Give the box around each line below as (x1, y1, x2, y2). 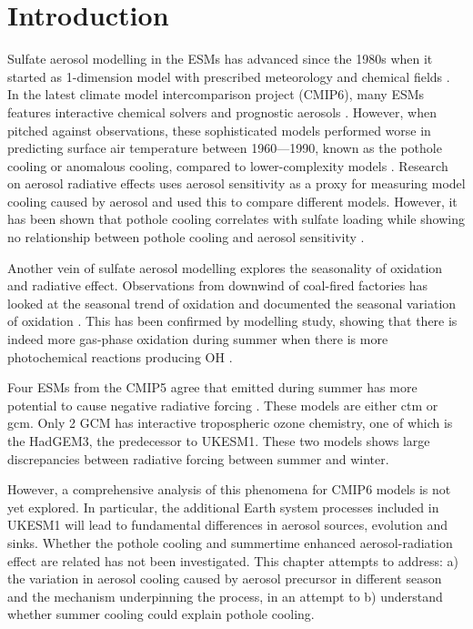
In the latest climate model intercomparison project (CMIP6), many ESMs (7, 85, 425, 104)
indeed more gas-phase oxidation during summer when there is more (7, 330, 388, 349)
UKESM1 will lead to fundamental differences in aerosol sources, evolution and (7, 515, 448, 534)
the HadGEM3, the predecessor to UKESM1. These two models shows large (7, 431, 430, 450)
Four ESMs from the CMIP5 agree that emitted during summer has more (7, 378, 418, 397)
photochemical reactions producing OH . (7, 347, 233, 366)
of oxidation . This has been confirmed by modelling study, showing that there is (7, 311, 458, 330)
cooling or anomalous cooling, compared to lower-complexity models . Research (7, 156, 448, 175)
